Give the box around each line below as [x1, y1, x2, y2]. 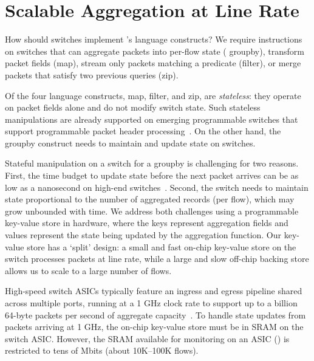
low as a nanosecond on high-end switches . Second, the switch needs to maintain [5, 180, 309, 193]
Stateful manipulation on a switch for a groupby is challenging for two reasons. [5, 157, 299, 170]
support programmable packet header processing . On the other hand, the [5, 125, 281, 137]
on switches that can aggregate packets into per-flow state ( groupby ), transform [5, 44, 304, 57]
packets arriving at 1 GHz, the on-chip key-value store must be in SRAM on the [5, 320, 304, 333]
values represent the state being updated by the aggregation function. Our [5, 229, 282, 241]
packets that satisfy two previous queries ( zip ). [5, 68, 179, 81]
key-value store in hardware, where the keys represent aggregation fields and [5, 216, 288, 229]
